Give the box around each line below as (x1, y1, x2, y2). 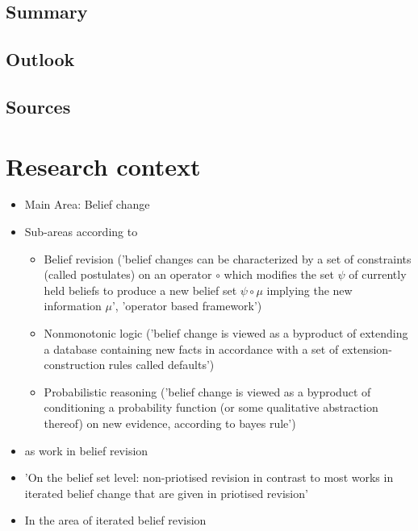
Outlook (6, 47, 75, 72)
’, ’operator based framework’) (111, 297, 262, 314)
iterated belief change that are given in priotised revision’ (24, 484, 308, 501)
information (44, 297, 102, 314)
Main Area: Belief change (24, 196, 150, 213)
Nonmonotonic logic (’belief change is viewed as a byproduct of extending (44, 325, 408, 342)
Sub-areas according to (24, 223, 138, 240)
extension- (341, 340, 392, 357)
